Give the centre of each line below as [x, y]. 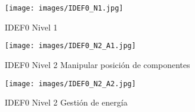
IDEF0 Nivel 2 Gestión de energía [66, 102]
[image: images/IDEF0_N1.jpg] [64, 8]
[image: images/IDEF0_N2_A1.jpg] [70, 46]
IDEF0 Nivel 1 [31, 27]
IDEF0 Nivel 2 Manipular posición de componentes [97, 64]
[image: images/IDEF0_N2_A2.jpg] [70, 84]
